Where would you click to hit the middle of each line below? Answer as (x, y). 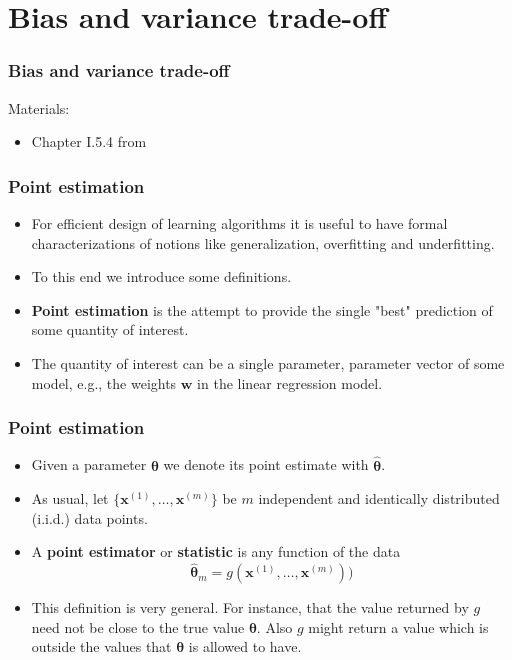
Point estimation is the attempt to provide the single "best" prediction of (262, 309)
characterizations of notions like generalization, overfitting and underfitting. (263, 242)
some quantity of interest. (110, 329)
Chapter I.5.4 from (89, 141)
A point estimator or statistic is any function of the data (216, 551)
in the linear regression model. (290, 382)
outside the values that (101, 646)
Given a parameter (89, 464)
